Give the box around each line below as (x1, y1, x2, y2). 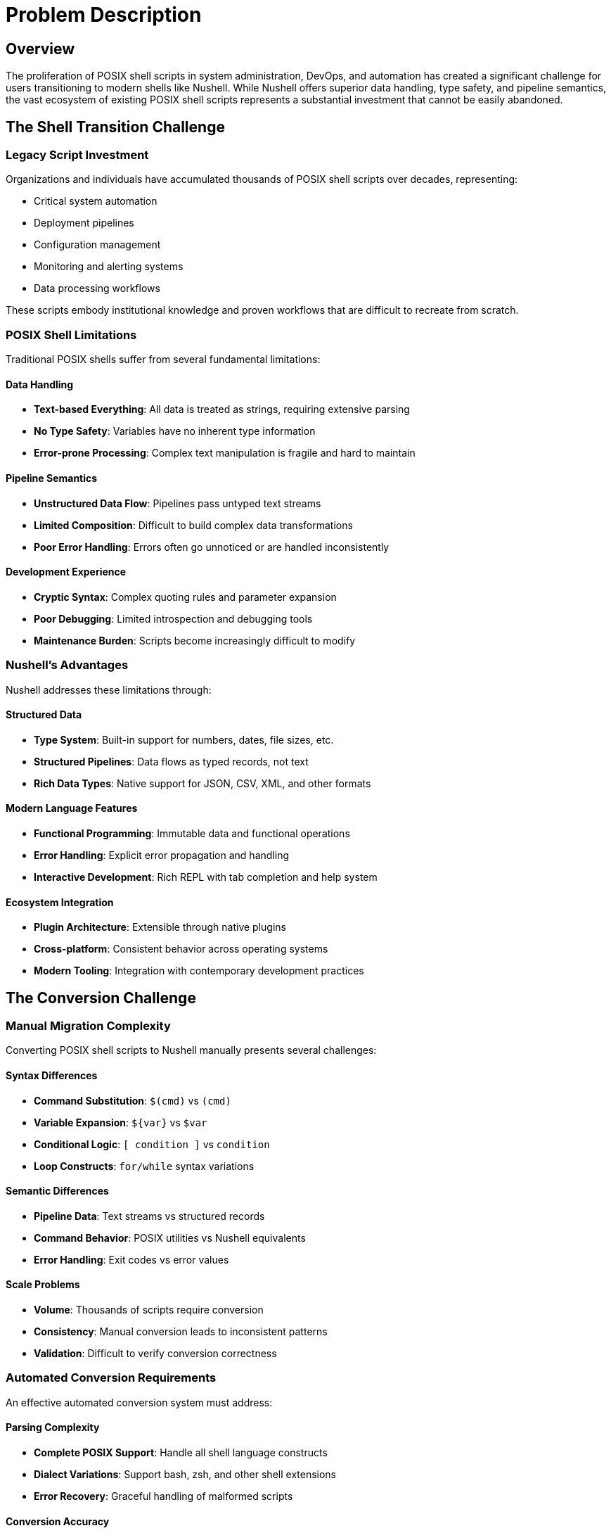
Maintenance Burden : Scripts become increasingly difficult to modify (34, 634, 356, 647)
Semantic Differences (6, 1185, 109, 1197)
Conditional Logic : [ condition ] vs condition (34, 1138, 270, 1150)
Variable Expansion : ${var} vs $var (34, 1116, 207, 1128)
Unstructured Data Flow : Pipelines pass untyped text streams (34, 497, 321, 509)
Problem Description (6, 3, 202, 27)
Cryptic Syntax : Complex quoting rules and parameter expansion (34, 590, 337, 603)
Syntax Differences (6, 1069, 98, 1082)
